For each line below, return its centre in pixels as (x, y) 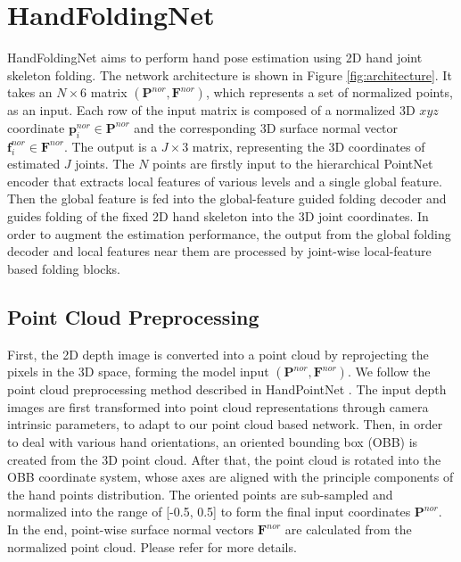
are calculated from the (348, 529)
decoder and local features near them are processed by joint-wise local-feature (219, 251)
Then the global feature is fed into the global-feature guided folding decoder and (227, 198)
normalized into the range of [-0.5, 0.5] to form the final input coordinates (209, 512)
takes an (30, 92)
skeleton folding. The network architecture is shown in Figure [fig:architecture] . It (230, 74)
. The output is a (111, 146)
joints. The (105, 164)
